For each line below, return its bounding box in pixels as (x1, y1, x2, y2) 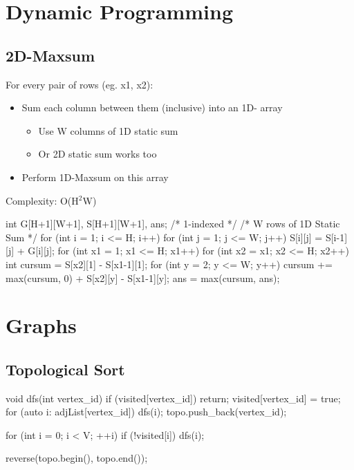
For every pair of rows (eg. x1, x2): (6, 77, 153, 91)
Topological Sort (6, 358, 125, 379)
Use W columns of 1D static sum (38, 123, 178, 138)
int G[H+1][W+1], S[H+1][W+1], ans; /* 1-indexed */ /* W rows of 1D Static (6, 216, 340, 231)
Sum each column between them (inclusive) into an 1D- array (21, 100, 283, 115)
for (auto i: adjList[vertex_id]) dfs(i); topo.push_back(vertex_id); (6, 404, 287, 419)
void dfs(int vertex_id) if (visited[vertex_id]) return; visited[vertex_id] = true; (6, 391, 341, 405)
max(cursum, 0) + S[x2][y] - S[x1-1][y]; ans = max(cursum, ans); (6, 270, 280, 285)
